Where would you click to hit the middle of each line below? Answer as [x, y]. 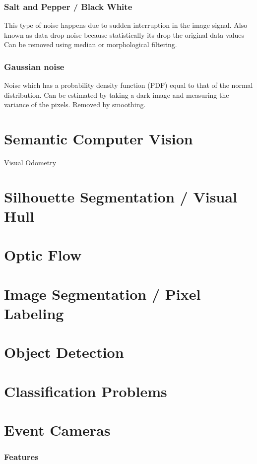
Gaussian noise [34, 66]
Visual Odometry [30, 163]
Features [21, 457]
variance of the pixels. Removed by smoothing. [75, 104]
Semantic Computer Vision [98, 139]
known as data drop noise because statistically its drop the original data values [124, 34]
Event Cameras [57, 430]
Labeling [34, 313]
